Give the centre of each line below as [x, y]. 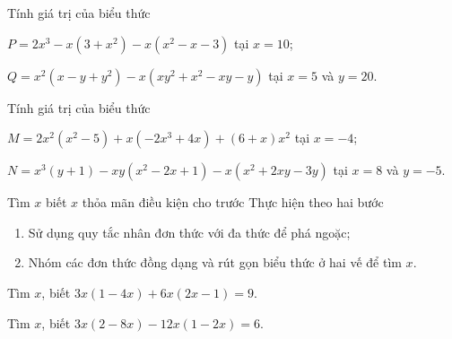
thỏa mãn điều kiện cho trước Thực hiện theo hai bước [233, 202]
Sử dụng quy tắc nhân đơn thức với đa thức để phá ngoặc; [189, 232]
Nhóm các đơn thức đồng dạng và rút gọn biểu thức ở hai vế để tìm [215, 262]
